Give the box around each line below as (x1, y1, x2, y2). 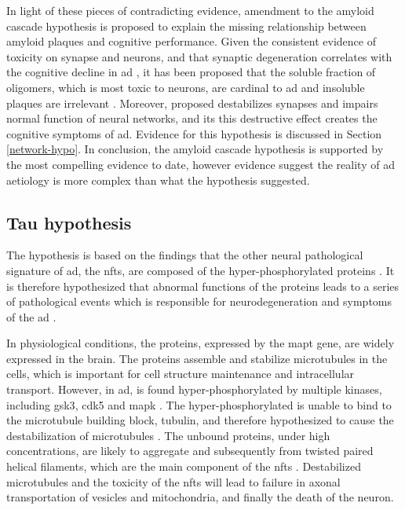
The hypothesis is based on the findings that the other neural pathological (6, 247, 363, 263)
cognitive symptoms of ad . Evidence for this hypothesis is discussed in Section (6, 125, 382, 141)
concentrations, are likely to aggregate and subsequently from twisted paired (6, 442, 374, 459)
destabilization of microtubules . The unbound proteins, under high (6, 427, 330, 443)
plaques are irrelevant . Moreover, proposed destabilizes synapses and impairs (6, 94, 378, 111)
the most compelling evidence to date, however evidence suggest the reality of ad (6, 156, 395, 172)
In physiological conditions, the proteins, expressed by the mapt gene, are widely (6, 335, 395, 351)
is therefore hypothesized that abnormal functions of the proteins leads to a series (6, 277, 400, 294)
